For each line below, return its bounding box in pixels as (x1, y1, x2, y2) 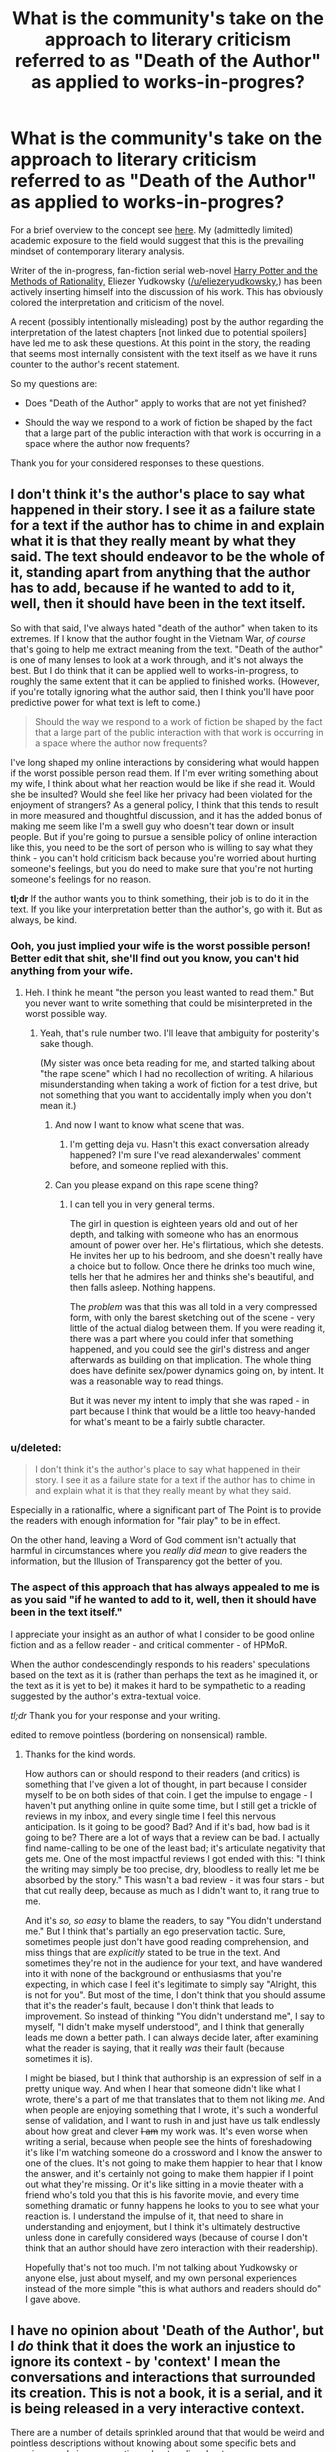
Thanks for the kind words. (24, 1748, 137, 1760)
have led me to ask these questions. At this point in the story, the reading (10, 337, 311, 349)
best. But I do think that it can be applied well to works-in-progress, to (10, 664, 299, 676)
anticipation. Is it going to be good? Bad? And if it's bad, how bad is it (24, 1820, 310, 1832)
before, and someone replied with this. (69, 1160, 229, 1172)
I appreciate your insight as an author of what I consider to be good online (10, 1628, 315, 1640)
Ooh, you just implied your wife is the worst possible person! (10, 938, 311, 952)
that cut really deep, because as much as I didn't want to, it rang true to (24, 1884, 320, 1896)
